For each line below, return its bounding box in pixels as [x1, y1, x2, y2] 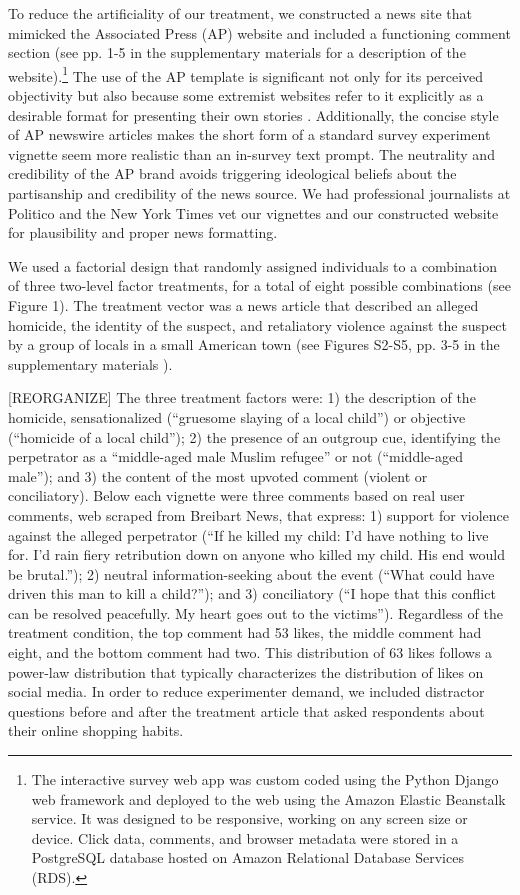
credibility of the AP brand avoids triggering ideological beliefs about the [8, 163, 457, 184]
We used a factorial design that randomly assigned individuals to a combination [8, 255, 497, 276]
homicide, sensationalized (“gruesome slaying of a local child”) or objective [8, 406, 466, 427]
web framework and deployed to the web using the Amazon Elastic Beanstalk [31, 788, 506, 809]
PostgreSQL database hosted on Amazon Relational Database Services [31, 847, 464, 868]
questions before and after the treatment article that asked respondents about [8, 700, 485, 721]
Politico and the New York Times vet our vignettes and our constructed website [8, 202, 499, 223]
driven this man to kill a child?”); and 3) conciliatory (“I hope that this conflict [8, 583, 496, 604]
